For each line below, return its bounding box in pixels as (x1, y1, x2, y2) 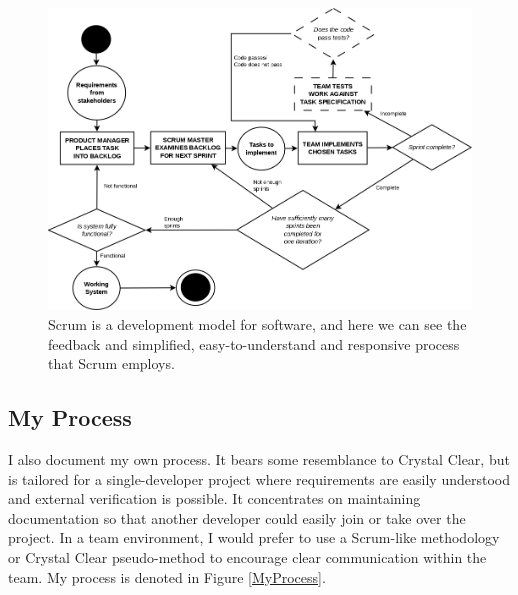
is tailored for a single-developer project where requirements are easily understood (8, 468, 511, 489)
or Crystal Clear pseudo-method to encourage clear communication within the (8, 546, 487, 567)
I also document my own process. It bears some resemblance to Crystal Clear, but (8, 449, 510, 469)
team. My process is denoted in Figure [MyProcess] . (8, 566, 326, 587)
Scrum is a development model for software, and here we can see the (48, 314, 467, 335)
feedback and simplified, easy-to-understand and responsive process (48, 333, 460, 354)
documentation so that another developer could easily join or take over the (8, 507, 466, 528)
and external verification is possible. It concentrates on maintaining (8, 488, 421, 509)
